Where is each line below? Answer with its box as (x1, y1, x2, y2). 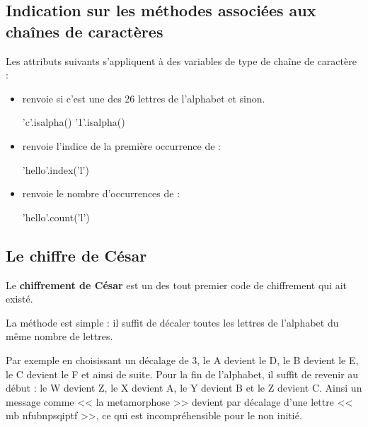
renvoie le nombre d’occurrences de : (22, 186, 180, 201)
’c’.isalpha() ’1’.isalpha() (22, 115, 125, 129)
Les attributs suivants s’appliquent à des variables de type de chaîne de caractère (6, 53, 357, 68)
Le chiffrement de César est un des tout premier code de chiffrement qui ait (6, 277, 347, 292)
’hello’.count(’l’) (22, 209, 90, 224)
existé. (6, 291, 33, 306)
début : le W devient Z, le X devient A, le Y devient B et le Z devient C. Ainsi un (6, 380, 362, 395)
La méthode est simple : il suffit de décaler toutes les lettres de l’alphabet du (6, 315, 339, 329)
